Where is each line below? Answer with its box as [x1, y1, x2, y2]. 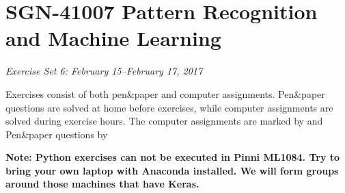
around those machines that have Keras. [5, 177, 199, 191]
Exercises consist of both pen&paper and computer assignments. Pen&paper [5, 86, 325, 101]
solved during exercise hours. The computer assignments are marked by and [5, 114, 323, 128]
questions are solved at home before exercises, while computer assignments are [5, 100, 333, 114]
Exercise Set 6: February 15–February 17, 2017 [5, 64, 203, 78]
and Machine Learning [5, 24, 221, 52]
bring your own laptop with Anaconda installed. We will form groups [5, 163, 339, 177]
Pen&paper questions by [5, 127, 108, 141]
